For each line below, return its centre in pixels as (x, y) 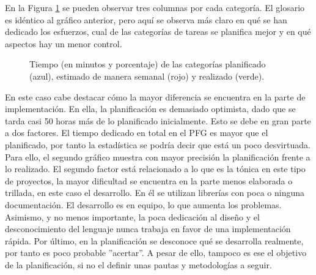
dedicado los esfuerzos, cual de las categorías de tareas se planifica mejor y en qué (158, 32)
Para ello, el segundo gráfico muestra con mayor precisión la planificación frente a (158, 156)
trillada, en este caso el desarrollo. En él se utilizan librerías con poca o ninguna (155, 193)
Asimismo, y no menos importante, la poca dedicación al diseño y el (132, 217)
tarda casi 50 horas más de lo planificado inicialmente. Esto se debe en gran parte (158, 120)
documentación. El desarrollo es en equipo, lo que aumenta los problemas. (143, 204)
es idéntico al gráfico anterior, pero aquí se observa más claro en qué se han (146, 19)
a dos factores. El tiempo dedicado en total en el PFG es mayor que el (137, 133)
